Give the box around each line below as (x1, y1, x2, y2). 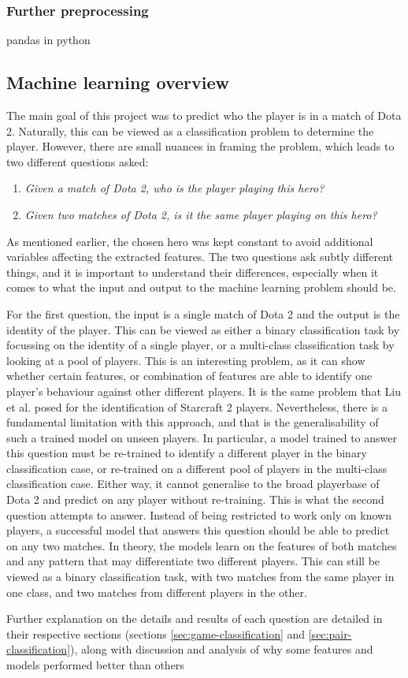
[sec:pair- (308, 625, 352, 642)
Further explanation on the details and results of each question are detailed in (6, 610, 383, 627)
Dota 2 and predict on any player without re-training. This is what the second (6, 491, 384, 508)
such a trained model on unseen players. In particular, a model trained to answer (6, 429, 397, 445)
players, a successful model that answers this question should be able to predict (6, 522, 390, 538)
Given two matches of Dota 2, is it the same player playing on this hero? (24, 206, 377, 222)
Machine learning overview (6, 70, 229, 95)
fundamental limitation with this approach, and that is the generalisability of (6, 414, 379, 430)
